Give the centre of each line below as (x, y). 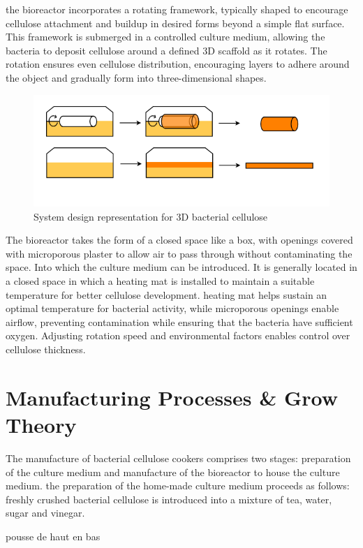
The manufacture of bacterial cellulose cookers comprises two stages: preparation (178, 458)
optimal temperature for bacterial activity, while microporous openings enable (172, 308)
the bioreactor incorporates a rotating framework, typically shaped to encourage (177, 9)
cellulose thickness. (46, 349)
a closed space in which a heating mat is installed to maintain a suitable (160, 281)
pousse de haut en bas (53, 536)
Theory (41, 424)
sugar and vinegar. (45, 513)
